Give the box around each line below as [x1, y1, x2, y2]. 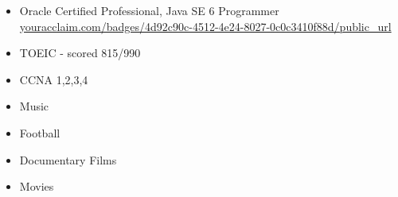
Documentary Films [19, 151, 117, 168]
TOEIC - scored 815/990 [19, 44, 141, 61]
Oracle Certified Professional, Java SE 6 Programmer [19, 2, 279, 18]
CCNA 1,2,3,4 [19, 71, 88, 87]
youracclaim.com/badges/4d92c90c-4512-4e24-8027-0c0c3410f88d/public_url [19, 17, 392, 34]
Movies [19, 178, 54, 195]
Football [19, 124, 60, 141]
